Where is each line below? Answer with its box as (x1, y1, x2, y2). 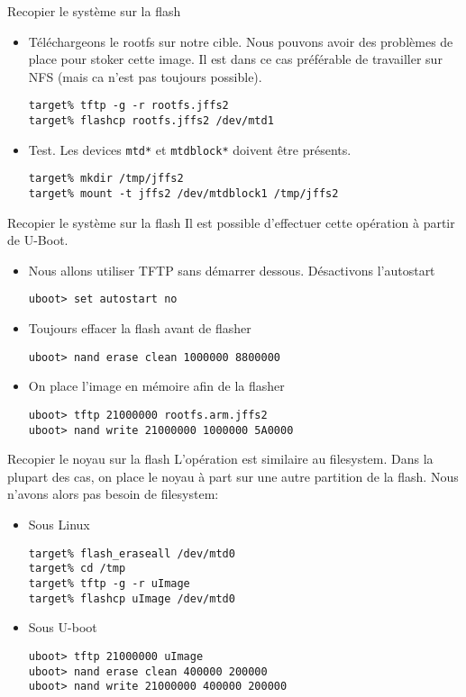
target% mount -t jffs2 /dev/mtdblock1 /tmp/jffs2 (28, 187, 339, 200)
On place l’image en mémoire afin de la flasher (28, 376, 285, 395)
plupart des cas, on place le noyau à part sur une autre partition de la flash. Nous (7, 466, 459, 485)
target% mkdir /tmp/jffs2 (28, 172, 184, 186)
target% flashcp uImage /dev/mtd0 (28, 592, 235, 605)
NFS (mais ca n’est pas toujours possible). (28, 67, 262, 86)
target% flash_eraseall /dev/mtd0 (28, 547, 235, 560)
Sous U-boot (28, 618, 97, 637)
